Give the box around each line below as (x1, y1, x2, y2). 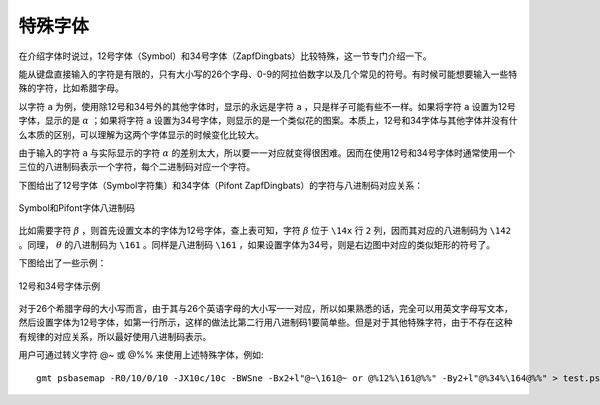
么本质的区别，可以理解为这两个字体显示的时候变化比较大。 (18, 128, 264, 140)
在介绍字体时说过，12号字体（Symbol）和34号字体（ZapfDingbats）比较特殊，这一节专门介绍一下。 (18, 50, 432, 62)
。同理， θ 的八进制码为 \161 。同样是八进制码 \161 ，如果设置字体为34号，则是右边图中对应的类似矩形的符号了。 (18, 238, 495, 250)
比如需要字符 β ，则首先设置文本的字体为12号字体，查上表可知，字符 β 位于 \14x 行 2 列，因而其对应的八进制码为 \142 (18, 225, 512, 237)
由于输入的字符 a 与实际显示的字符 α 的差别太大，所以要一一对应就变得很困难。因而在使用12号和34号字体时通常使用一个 (18, 146, 516, 159)
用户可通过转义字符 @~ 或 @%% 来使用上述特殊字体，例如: (18, 349, 264, 361)
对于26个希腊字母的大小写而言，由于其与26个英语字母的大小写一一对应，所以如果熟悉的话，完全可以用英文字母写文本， (18, 303, 514, 315)
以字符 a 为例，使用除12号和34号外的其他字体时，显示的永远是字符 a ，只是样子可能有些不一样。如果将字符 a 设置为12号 (18, 100, 517, 112)
